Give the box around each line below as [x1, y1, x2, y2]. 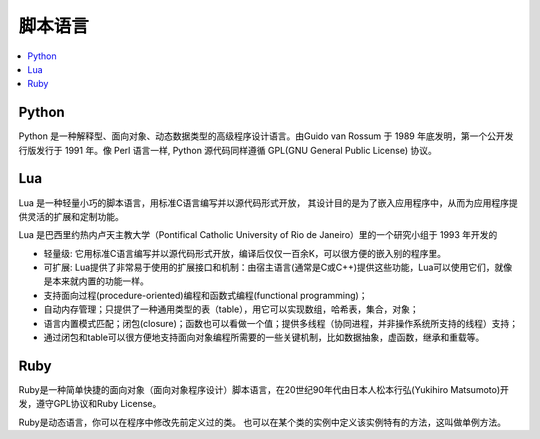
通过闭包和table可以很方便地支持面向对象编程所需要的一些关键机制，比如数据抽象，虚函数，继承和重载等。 [43, 331, 485, 344]
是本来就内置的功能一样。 [43, 275, 149, 287]
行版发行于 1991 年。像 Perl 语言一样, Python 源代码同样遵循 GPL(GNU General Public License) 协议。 [18, 144, 437, 156]
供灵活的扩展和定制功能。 [18, 210, 124, 222]
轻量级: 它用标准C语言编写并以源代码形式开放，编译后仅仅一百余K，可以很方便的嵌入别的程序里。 [43, 247, 447, 259]
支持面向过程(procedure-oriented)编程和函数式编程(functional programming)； [43, 289, 368, 301]
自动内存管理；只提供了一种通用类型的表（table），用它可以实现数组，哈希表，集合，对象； [43, 303, 419, 315]
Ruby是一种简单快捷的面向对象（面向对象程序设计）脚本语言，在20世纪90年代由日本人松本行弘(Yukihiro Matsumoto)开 [18, 383, 510, 395]
